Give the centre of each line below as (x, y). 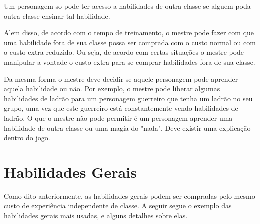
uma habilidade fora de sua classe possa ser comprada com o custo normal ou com (130, 42)
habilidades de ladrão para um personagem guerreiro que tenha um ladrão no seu (128, 98)
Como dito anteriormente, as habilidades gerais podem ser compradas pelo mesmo (130, 196)
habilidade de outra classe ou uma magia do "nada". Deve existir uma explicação (127, 128)
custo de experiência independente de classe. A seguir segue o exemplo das (118, 206)
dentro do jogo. (27, 138)
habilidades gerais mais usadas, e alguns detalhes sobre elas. (96, 216)
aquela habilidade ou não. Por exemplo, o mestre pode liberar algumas (112, 89)
